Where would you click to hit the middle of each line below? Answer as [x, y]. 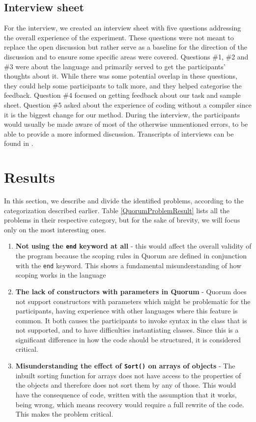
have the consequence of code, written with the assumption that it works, [126, 394]
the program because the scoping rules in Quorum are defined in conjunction [131, 256]
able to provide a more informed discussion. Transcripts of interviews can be [119, 133]
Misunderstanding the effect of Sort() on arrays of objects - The [125, 366]
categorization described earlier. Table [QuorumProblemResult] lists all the [117, 210]
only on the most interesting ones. [55, 229]
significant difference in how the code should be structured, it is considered [128, 339]
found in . [19, 143]
